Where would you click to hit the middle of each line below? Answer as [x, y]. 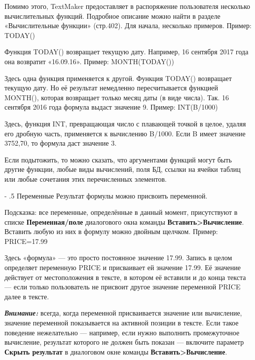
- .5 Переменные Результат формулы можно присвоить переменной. [106, 195]
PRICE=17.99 [26, 241]
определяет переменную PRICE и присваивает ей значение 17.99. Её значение [123, 267]
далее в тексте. [27, 296]
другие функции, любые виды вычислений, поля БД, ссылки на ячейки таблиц [123, 169]
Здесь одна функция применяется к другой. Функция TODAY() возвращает [118, 78]
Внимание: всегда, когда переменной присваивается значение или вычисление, [123, 313]
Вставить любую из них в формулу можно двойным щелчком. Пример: [111, 231]
